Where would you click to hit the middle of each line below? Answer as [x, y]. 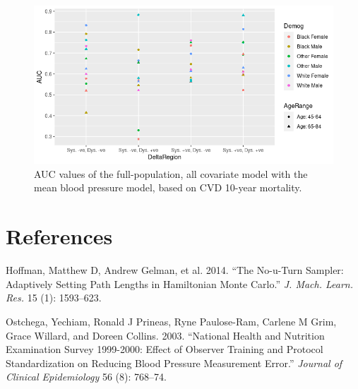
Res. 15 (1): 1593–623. [54, 298]
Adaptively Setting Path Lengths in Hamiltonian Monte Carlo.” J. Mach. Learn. [180, 283]
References [59, 236]
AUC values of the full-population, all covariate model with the [171, 173]
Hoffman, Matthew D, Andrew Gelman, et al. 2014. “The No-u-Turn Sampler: [175, 270]
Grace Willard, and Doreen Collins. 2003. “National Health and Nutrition [165, 335]
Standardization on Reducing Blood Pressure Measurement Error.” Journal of [174, 363]
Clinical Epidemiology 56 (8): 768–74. [86, 377]
